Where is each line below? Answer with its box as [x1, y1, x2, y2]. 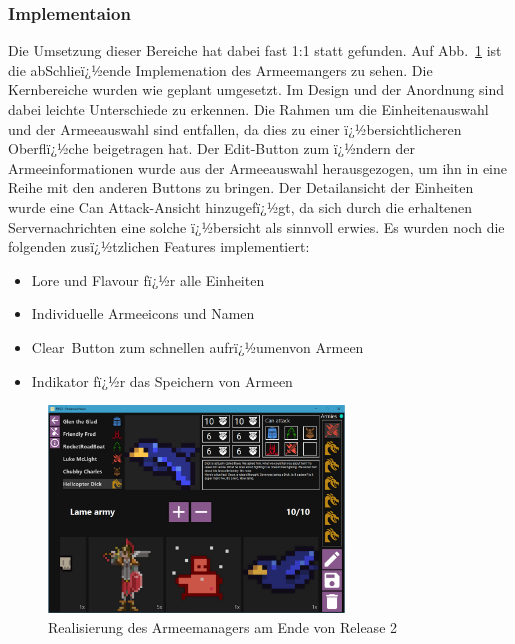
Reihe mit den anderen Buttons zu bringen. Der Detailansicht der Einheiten [8, 177, 474, 198]
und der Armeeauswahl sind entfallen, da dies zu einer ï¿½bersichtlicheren [8, 118, 462, 139]
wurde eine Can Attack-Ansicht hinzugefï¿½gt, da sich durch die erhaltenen [8, 196, 473, 217]
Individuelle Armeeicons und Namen [31, 303, 255, 324]
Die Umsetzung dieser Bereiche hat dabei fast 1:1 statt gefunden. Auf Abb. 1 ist [8, 40, 502, 61]
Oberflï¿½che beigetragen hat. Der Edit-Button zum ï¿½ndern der [8, 138, 415, 159]
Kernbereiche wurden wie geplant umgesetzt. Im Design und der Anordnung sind [8, 79, 505, 100]
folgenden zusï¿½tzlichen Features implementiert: [8, 236, 310, 257]
